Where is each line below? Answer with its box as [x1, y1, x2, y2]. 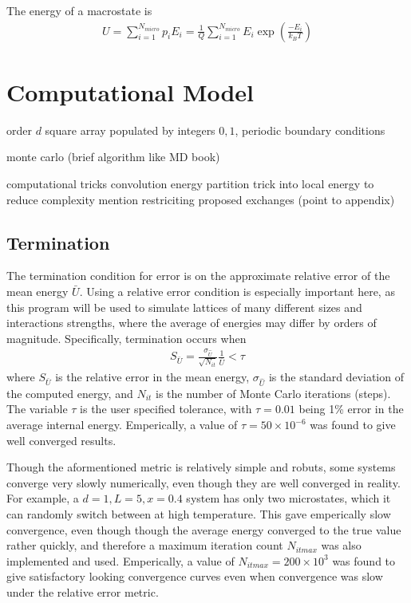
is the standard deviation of [268, 368, 404, 385]
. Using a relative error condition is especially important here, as [79, 282, 395, 299]
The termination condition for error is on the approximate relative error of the [6, 267, 390, 284]
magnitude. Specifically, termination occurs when [6, 329, 247, 346]
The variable [6, 400, 68, 417]
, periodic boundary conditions [235, 121, 385, 138]
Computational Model [6, 75, 255, 108]
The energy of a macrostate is [6, 2, 152, 18]
